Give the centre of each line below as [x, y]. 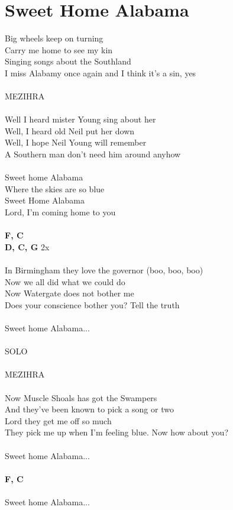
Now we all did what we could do [65, 281]
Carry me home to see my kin [59, 49]
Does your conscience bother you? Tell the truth [92, 304]
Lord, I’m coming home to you [60, 212]
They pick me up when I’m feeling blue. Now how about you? [117, 432]
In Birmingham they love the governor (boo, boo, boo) [104, 270]
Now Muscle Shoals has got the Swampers [81, 397]
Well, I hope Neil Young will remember [76, 142]
